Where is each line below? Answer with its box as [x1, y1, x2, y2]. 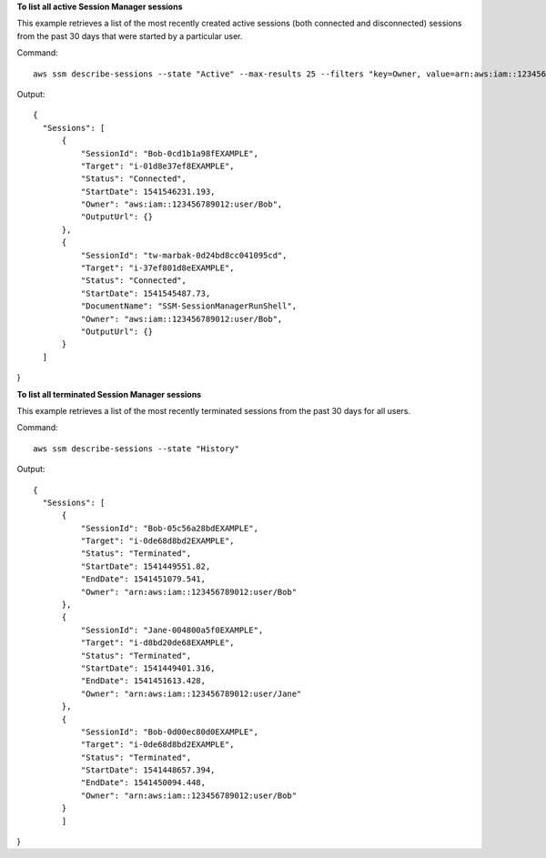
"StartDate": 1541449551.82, [80, 560, 211, 571]
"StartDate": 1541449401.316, [80, 662, 216, 673]
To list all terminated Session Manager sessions [16, 389, 202, 399]
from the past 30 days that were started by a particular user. [16, 30, 243, 41]
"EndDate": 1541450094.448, [80, 778, 207, 788]
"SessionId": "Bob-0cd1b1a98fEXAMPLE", [80, 148, 259, 158]
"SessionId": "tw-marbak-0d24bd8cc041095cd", [80, 250, 288, 260]
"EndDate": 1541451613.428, [80, 676, 207, 686]
